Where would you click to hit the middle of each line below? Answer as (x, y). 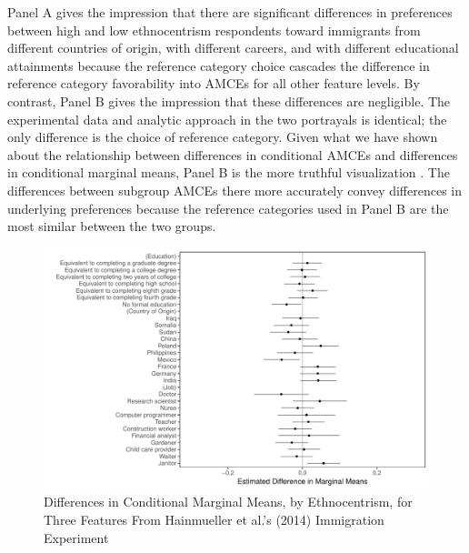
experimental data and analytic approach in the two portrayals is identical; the (227, 119)
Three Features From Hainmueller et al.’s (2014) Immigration (214, 519)
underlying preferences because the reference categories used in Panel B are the (228, 208)
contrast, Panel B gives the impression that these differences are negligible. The (229, 101)
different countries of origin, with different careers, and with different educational (233, 48)
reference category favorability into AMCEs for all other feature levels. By (214, 83)
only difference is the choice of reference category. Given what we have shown (223, 137)
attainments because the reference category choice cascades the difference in (219, 65)
